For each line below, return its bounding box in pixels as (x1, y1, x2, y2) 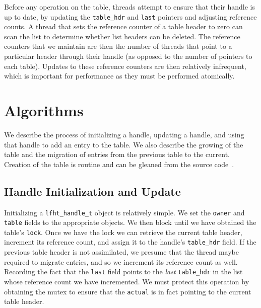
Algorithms (4, 100, 84, 120)
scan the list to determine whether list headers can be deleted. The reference (4, 31, 240, 41)
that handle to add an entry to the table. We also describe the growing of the (4, 139, 243, 149)
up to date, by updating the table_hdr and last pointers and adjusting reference (4, 11, 257, 22)
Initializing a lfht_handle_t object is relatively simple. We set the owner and (4, 207, 245, 217)
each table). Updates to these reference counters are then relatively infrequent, (4, 60, 246, 71)
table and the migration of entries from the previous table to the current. (4, 149, 230, 160)
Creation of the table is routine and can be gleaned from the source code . (4, 159, 234, 169)
